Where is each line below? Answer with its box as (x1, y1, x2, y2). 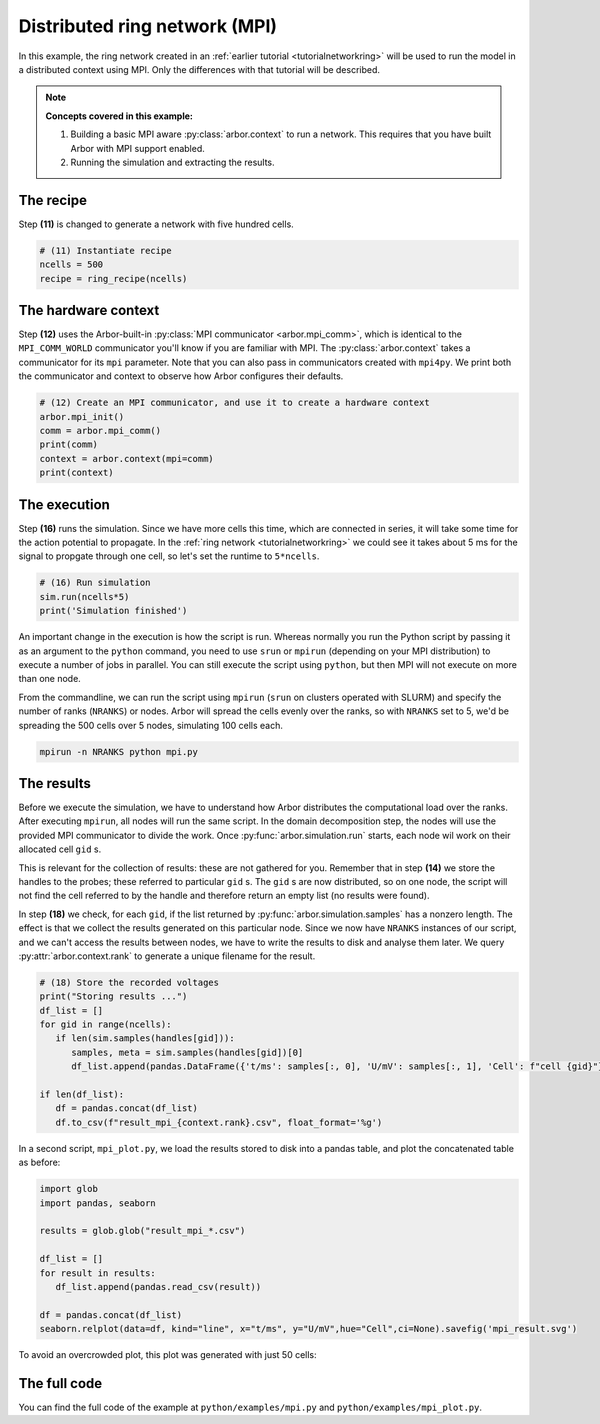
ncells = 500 (39, 259, 104, 270)
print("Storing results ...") (39, 991, 188, 1002)
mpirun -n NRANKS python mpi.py (39, 746, 199, 757)
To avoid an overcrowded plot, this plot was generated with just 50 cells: (18, 1349, 317, 1361)
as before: (18, 1156, 61, 1169)
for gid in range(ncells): (39, 1019, 172, 1030)
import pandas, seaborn (39, 1197, 157, 1209)
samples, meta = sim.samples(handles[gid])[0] (71, 1046, 304, 1058)
